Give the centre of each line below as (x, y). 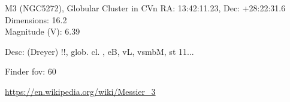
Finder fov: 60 (31, 71)
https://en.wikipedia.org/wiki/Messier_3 (80, 91)
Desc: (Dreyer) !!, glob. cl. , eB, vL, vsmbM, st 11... (99, 51)
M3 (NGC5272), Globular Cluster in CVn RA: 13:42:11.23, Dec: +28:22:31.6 (145, 8)
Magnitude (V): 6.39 (43, 31)
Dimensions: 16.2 (36, 19)
